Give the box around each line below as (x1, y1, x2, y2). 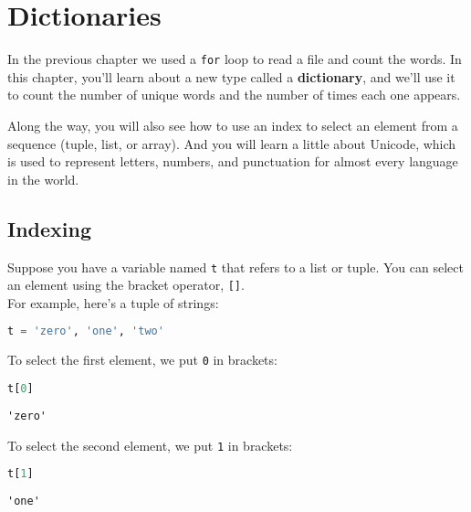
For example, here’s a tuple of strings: (7, 293, 219, 312)
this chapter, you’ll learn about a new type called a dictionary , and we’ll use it (7, 67, 455, 86)
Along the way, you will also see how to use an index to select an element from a (7, 115, 458, 134)
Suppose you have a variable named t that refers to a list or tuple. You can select (7, 257, 464, 276)
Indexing (7, 214, 92, 242)
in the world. (7, 169, 79, 188)
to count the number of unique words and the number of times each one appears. (7, 85, 461, 104)
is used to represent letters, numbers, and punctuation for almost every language (7, 152, 458, 171)
